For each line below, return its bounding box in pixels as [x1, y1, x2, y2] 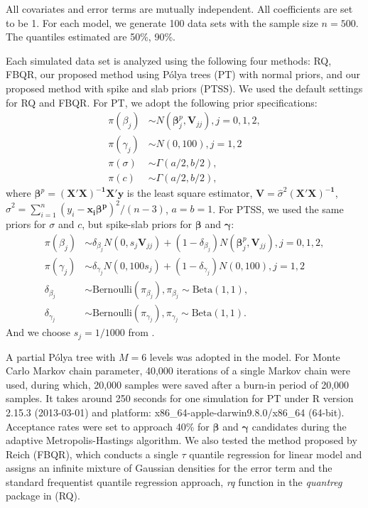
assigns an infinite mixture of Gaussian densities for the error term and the [6, 460, 332, 475]
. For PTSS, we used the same [212, 201, 344, 216]
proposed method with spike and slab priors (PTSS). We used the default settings [6, 80, 363, 95]
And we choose [6, 325, 71, 340]
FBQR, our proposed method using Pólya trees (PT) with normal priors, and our [6, 67, 360, 82]
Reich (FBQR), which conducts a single [6, 446, 178, 461]
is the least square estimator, [126, 185, 253, 200]
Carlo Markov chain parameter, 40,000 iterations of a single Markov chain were [6, 363, 350, 378]
